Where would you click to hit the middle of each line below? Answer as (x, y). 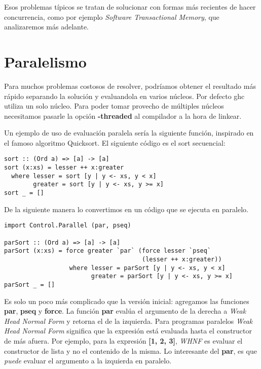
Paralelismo (45, 61)
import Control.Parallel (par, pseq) (68, 226)
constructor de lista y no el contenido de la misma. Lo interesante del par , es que (130, 350)
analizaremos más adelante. (47, 27)
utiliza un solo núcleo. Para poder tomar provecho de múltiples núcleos (114, 106)
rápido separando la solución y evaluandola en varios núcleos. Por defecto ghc (124, 96)
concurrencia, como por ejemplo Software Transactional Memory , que (112, 16)
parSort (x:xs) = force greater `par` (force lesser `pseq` (108, 251)
